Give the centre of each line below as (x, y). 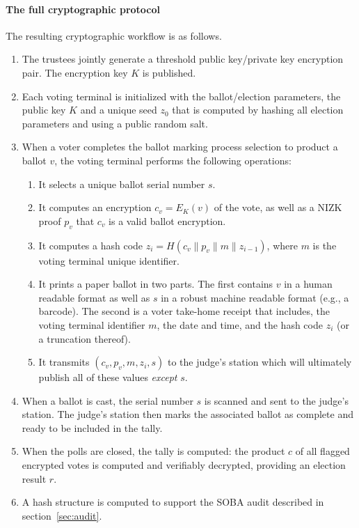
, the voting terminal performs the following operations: (173, 160)
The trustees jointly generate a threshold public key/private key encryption (183, 59)
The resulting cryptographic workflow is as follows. (114, 35)
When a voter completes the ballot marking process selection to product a (180, 147)
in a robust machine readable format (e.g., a (255, 297)
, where (282, 245)
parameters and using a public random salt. (115, 123)
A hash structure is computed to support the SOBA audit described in (173, 502)
